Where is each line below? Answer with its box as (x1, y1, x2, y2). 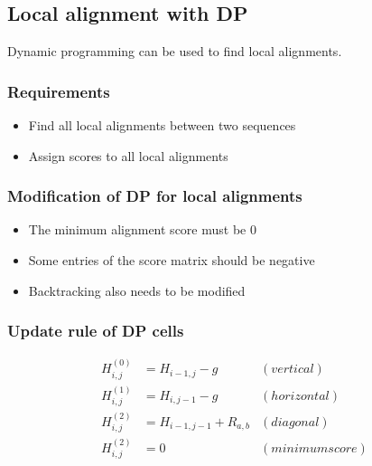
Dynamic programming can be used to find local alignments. (7, 42, 342, 61)
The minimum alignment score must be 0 (28, 220, 256, 239)
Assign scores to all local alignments (28, 146, 228, 165)
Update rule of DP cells (7, 319, 184, 342)
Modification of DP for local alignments (7, 185, 302, 207)
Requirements (7, 80, 110, 102)
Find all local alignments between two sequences (28, 116, 296, 135)
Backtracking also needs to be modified (28, 281, 246, 300)
